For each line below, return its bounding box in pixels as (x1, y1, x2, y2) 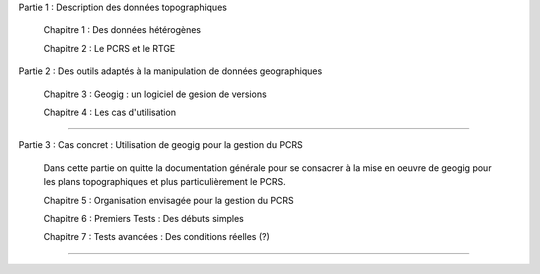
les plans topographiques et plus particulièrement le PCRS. (43, 176, 287, 188)
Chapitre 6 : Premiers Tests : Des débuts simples (43, 212, 244, 224)
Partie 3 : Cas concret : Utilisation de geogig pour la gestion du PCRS (18, 139, 304, 151)
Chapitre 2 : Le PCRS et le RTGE (43, 42, 176, 54)
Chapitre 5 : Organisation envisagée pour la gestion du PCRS (43, 194, 294, 206)
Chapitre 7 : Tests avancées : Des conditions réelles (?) (43, 231, 270, 243)
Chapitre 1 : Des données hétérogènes (43, 24, 202, 36)
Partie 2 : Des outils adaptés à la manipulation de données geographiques (18, 65, 323, 77)
